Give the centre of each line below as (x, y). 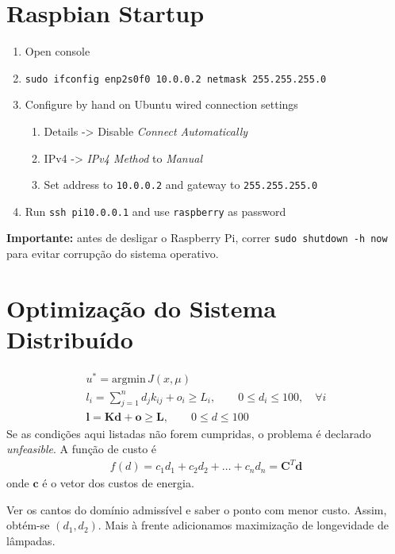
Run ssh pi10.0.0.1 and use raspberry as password (155, 211)
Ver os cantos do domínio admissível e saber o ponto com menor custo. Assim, (197, 509)
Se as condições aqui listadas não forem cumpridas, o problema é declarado (189, 433)
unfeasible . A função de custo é (82, 449)
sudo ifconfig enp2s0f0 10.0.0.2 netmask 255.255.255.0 (176, 79)
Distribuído (70, 339)
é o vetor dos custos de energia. (118, 483)
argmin (128, 380)
